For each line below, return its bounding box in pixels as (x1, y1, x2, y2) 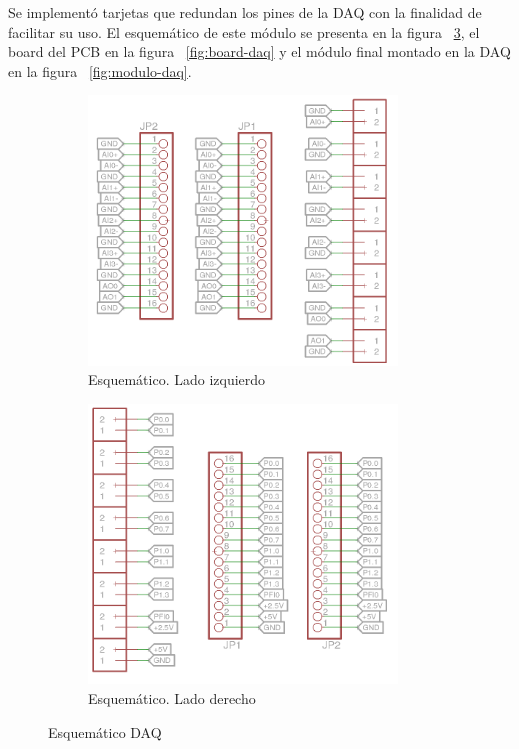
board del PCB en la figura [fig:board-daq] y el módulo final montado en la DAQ (8, 41, 511, 62)
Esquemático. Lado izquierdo (88, 369, 266, 390)
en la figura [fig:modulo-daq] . (8, 60, 192, 81)
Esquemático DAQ (48, 721, 162, 742)
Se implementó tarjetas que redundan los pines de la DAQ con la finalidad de (8, 2, 482, 22)
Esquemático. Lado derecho (88, 688, 256, 709)
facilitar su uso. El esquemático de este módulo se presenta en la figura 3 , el (8, 21, 480, 42)
